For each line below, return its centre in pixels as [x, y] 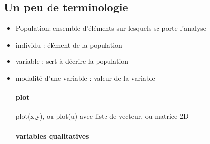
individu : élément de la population [69, 44]
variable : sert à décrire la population [72, 61]
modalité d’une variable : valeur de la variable [85, 77]
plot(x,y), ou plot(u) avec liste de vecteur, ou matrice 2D [102, 116]
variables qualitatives [52, 135]
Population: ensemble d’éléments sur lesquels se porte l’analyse [111, 28]
